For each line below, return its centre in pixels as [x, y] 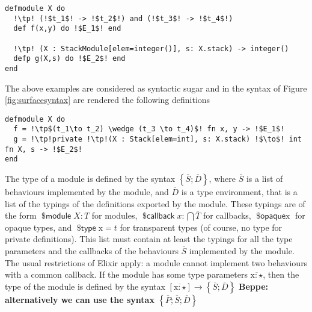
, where [222, 179]
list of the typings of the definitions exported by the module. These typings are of [155, 203]
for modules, [115, 215]
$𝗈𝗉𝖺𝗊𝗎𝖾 [271, 217]
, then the [281, 274]
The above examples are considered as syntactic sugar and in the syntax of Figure [156, 88]
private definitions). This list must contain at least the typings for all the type [149, 239]
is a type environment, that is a [239, 192]
